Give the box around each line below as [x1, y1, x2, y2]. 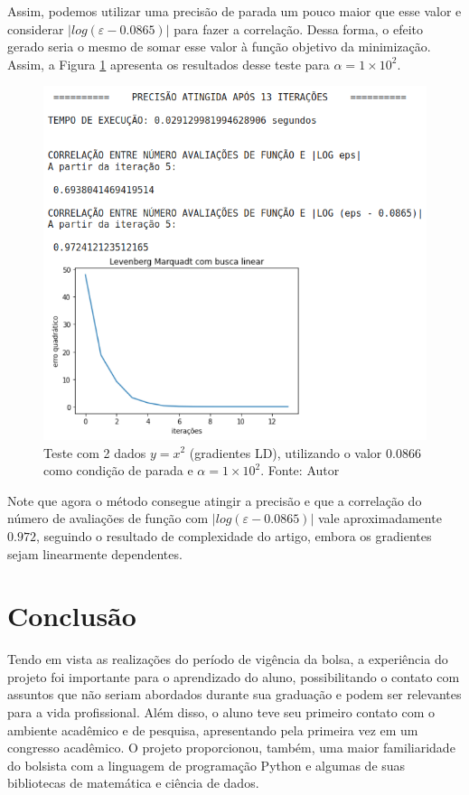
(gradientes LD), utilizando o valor [189, 443, 382, 462]
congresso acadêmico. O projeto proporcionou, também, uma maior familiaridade [7, 738, 455, 757]
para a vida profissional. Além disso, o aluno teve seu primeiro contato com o [7, 703, 436, 722]
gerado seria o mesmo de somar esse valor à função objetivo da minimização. [7, 37, 431, 56]
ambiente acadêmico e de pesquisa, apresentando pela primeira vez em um [7, 720, 418, 739]
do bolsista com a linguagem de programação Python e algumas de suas [7, 755, 406, 774]
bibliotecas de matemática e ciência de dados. [7, 773, 259, 792]
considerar [7, 19, 64, 38]
